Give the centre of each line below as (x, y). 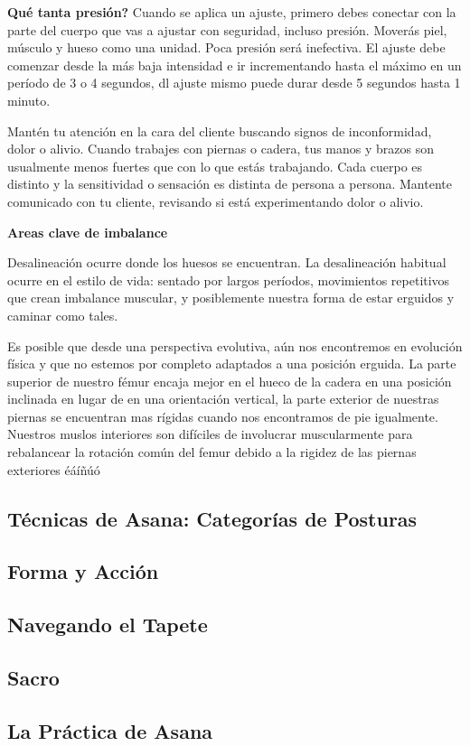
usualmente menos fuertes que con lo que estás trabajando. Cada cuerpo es (215, 166)
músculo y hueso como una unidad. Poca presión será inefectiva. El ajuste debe (226, 47)
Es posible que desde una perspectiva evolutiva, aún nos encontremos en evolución (235, 345)
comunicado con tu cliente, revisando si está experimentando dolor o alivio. (216, 201)
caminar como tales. (63, 315)
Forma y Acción (83, 571)
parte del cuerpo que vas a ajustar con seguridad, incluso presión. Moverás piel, (227, 29)
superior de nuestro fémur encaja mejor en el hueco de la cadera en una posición (230, 381)
